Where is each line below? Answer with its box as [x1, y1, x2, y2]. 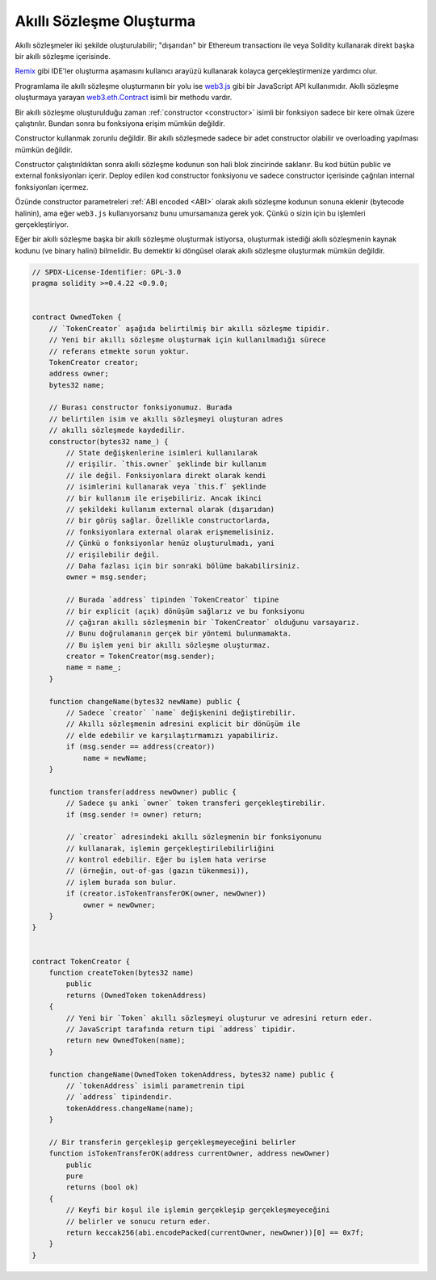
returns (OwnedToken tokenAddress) [65, 990, 208, 1000]
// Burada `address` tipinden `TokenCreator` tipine [65, 595, 279, 605]
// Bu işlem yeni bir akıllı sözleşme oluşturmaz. [65, 640, 270, 649]
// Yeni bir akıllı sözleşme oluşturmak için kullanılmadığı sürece [48, 335, 326, 345]
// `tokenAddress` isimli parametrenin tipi [65, 1081, 245, 1090]
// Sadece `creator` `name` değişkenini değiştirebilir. [65, 708, 296, 718]
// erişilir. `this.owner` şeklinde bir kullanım [65, 460, 266, 468]
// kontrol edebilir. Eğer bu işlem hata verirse [65, 855, 266, 864]
